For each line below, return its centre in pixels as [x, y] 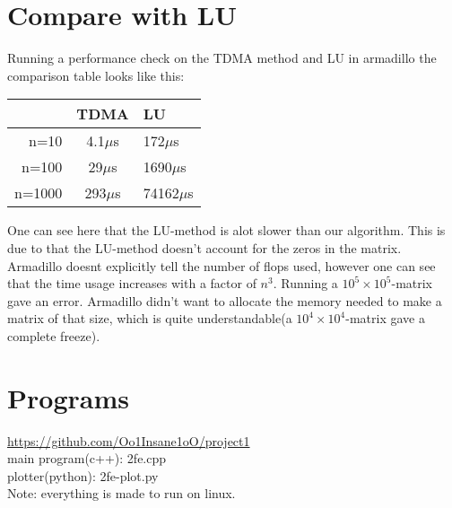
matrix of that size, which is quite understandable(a [150, 318]
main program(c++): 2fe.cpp [87, 458]
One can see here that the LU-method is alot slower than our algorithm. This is [226, 230]
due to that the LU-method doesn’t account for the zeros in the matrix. [204, 247]
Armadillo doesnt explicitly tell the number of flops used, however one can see [222, 265]
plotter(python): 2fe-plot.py [83, 475]
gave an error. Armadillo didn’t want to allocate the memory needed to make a [225, 300]
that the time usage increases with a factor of [132, 283]
